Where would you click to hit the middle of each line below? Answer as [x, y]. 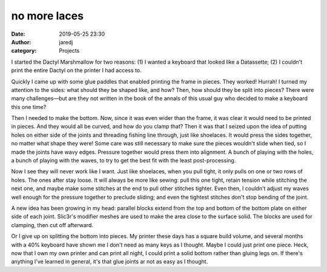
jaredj [66, 42]
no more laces [48, 16]
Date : [18, 34]
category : [24, 51]
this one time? [29, 107]
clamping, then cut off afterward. [52, 225]
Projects [69, 51]
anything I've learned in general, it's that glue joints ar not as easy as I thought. [110, 262]
